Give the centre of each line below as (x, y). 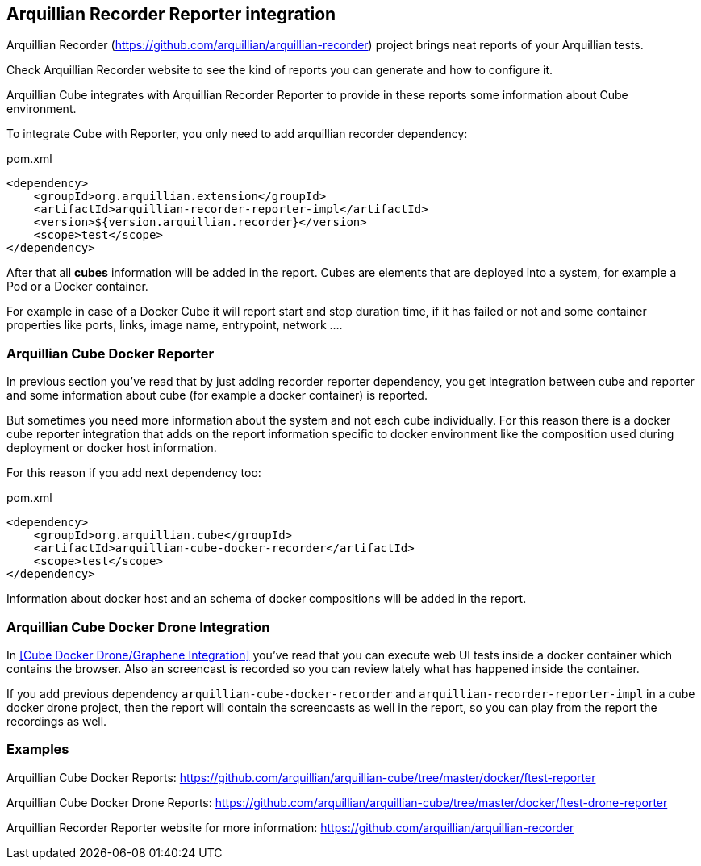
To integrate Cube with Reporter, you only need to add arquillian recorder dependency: (237, 134)
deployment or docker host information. (112, 448)
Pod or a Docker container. (77, 287)
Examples (38, 749)
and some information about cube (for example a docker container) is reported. (217, 395)
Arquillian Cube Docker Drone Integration (138, 627)
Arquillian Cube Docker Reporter (111, 353)
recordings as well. (57, 721)
